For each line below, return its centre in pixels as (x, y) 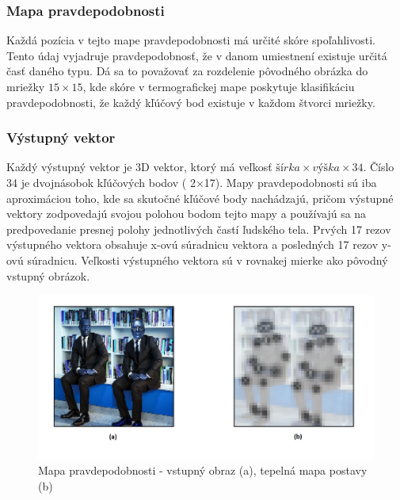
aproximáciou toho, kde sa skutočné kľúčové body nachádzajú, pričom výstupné (200, 198)
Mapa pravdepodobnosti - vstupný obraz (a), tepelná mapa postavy (203, 470)
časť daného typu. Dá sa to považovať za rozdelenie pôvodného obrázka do (187, 71)
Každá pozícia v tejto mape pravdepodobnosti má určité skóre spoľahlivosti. (191, 40)
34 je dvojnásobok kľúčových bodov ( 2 (101, 182)
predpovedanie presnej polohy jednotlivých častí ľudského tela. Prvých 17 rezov (199, 229)
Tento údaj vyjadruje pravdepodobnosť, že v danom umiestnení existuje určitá (197, 55)
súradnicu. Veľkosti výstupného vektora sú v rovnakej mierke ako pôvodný (208, 260)
